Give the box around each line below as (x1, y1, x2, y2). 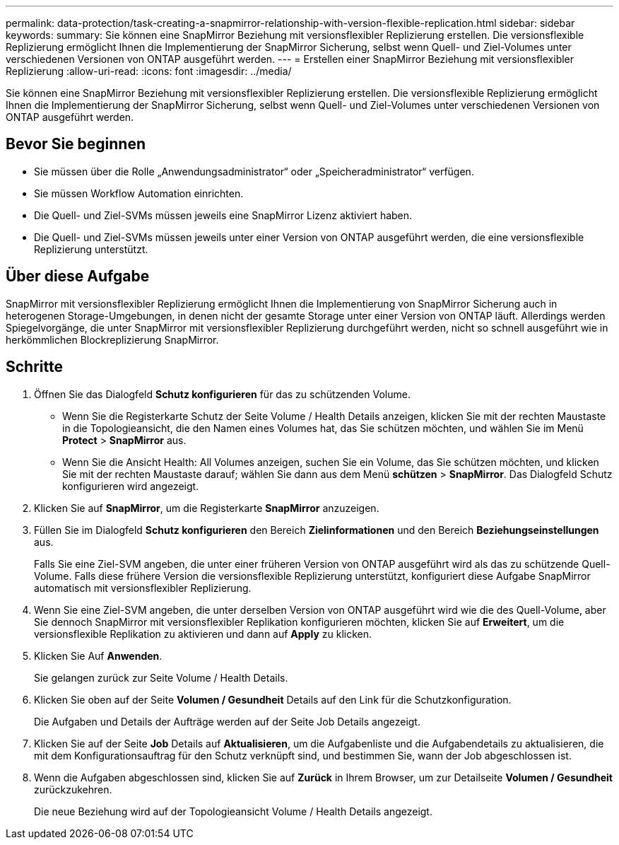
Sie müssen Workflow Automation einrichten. (34, 187, 244, 199)
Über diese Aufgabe (6, 267, 150, 286)
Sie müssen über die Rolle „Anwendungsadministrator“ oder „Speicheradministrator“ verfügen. (34, 165, 474, 177)
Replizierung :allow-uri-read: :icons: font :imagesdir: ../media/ (6, 65, 292, 77)
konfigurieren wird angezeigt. (62, 479, 199, 492)
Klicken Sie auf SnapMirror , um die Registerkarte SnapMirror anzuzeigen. (34, 501, 379, 514)
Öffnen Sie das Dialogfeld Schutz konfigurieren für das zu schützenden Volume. (34, 387, 411, 400)
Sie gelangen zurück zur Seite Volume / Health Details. (34, 671, 288, 684)
